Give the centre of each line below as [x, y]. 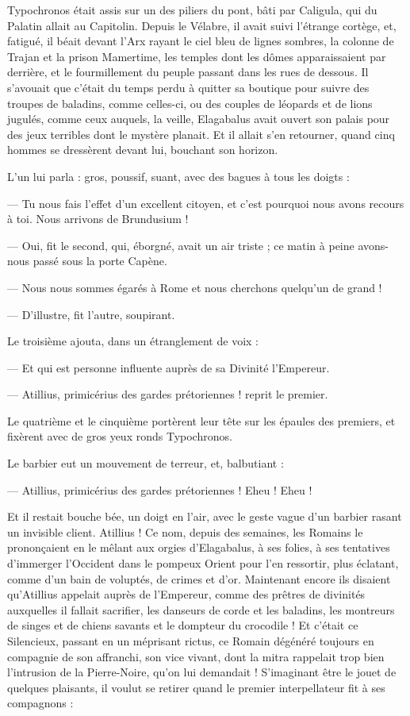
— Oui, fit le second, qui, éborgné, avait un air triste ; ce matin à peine [181, 245]
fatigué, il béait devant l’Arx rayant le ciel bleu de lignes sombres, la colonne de [201, 41]
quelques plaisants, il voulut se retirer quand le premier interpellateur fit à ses [196, 687]
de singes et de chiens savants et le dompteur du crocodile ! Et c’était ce [183, 625]
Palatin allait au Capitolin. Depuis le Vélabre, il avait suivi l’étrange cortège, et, [202, 25]
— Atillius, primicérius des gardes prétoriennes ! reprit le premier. [168, 394]
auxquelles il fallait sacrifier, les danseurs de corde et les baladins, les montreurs [201, 609]
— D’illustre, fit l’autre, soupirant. [91, 314]
